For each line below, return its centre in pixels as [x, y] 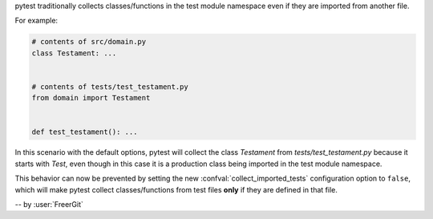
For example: [36, 21]
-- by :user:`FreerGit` [49, 205]
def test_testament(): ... [85, 132]
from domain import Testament [91, 98]
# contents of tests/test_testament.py [110, 87]
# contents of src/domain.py [89, 42]
